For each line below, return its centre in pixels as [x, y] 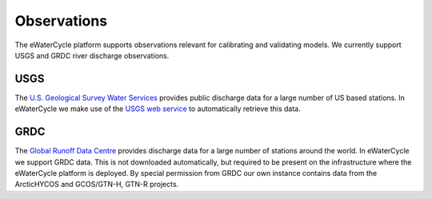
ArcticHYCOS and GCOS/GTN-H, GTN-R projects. [97, 185]
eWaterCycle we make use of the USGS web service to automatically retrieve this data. [158, 109]
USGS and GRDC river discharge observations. [92, 55]
